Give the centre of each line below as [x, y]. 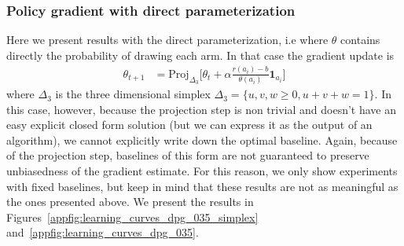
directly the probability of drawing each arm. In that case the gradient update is [200, 55]
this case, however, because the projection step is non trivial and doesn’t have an [202, 109]
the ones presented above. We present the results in [130, 202]
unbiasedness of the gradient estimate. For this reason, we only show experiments [202, 171]
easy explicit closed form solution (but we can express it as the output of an [189, 125]
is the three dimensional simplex [133, 94]
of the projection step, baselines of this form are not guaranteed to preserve [188, 155]
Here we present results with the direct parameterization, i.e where [167, 40]
